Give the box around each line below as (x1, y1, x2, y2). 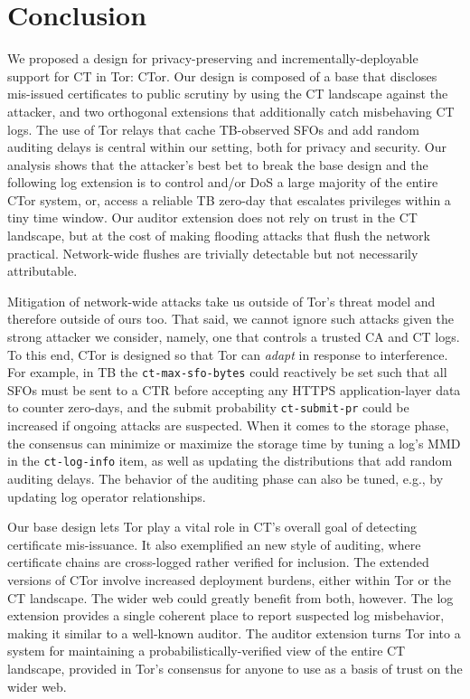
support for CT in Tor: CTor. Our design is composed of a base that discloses (7, 66, 437, 85)
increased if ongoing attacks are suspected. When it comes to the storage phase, (7, 416, 449, 435)
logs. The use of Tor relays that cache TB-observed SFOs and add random (7, 119, 419, 138)
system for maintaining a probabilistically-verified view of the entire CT (7, 641, 406, 660)
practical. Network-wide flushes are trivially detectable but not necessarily (7, 243, 418, 262)
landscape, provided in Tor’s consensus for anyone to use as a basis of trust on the (7, 658, 463, 677)
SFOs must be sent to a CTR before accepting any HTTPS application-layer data (7, 380, 461, 399)
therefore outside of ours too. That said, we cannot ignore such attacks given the (7, 309, 455, 328)
